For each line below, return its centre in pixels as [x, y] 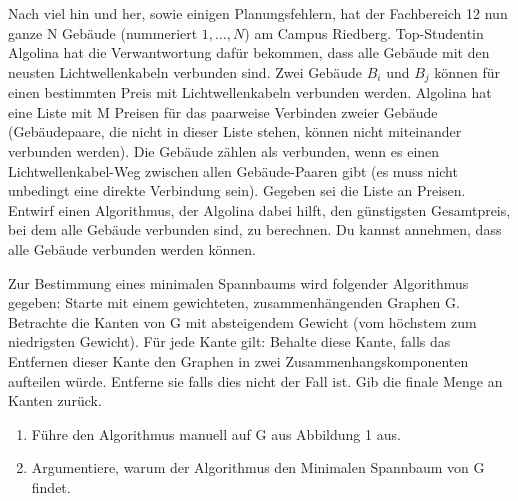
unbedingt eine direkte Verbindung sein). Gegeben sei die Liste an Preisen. [237, 190]
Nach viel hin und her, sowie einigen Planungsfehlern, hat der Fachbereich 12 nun [258, 13]
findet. [51, 486]
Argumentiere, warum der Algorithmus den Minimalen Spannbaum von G [258, 467]
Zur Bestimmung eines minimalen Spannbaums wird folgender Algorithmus [238, 282]
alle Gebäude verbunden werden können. [132, 248]
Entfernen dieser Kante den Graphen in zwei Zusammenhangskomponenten [238, 360]
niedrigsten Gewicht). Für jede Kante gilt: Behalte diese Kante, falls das [229, 341]
